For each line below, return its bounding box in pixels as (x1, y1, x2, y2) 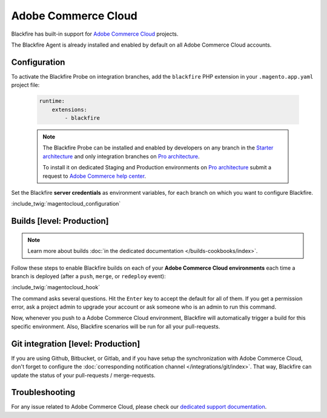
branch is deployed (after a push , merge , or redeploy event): (11, 272, 166, 279)
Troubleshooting (11, 387, 76, 397)
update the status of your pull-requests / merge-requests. (11, 371, 156, 379)
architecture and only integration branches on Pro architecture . (42, 152, 200, 160)
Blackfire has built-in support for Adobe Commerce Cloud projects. (11, 30, 179, 38)
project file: (11, 82, 40, 89)
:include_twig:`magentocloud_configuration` (11, 200, 121, 207)
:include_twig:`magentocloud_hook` (11, 284, 100, 291)
